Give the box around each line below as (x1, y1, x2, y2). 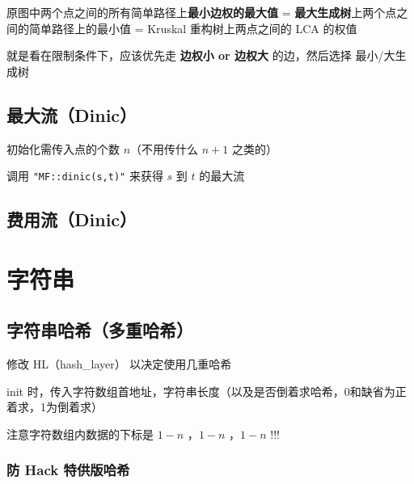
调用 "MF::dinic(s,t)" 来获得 (6, 167, 163, 184)
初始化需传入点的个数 (6, 140, 120, 157)
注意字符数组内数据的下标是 (6, 425, 154, 442)
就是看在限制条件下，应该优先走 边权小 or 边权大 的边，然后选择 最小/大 (6, 47, 395, 64)
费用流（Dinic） (6, 207, 137, 232)
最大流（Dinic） (6, 102, 137, 127)
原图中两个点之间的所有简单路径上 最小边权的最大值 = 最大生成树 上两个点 (6, 4, 397, 20)
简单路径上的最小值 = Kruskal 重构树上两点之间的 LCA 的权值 (28, 19, 357, 36)
